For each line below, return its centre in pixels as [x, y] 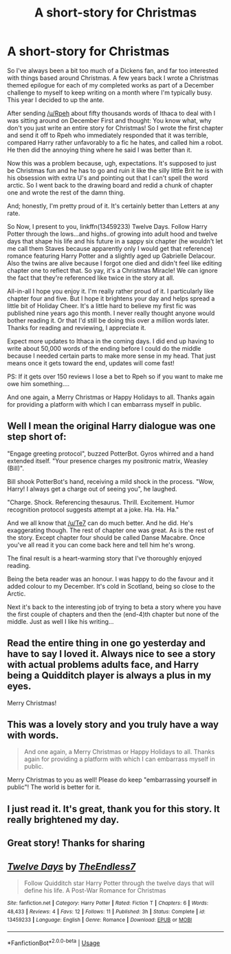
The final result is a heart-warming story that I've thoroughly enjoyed [104, 558]
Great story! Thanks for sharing [76, 843]
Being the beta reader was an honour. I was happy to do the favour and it [110, 579]
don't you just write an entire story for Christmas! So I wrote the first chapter [115, 128]
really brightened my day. [63, 819]
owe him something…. [38, 383]
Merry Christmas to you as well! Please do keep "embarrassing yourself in [112, 780]
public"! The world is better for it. [54, 787]
